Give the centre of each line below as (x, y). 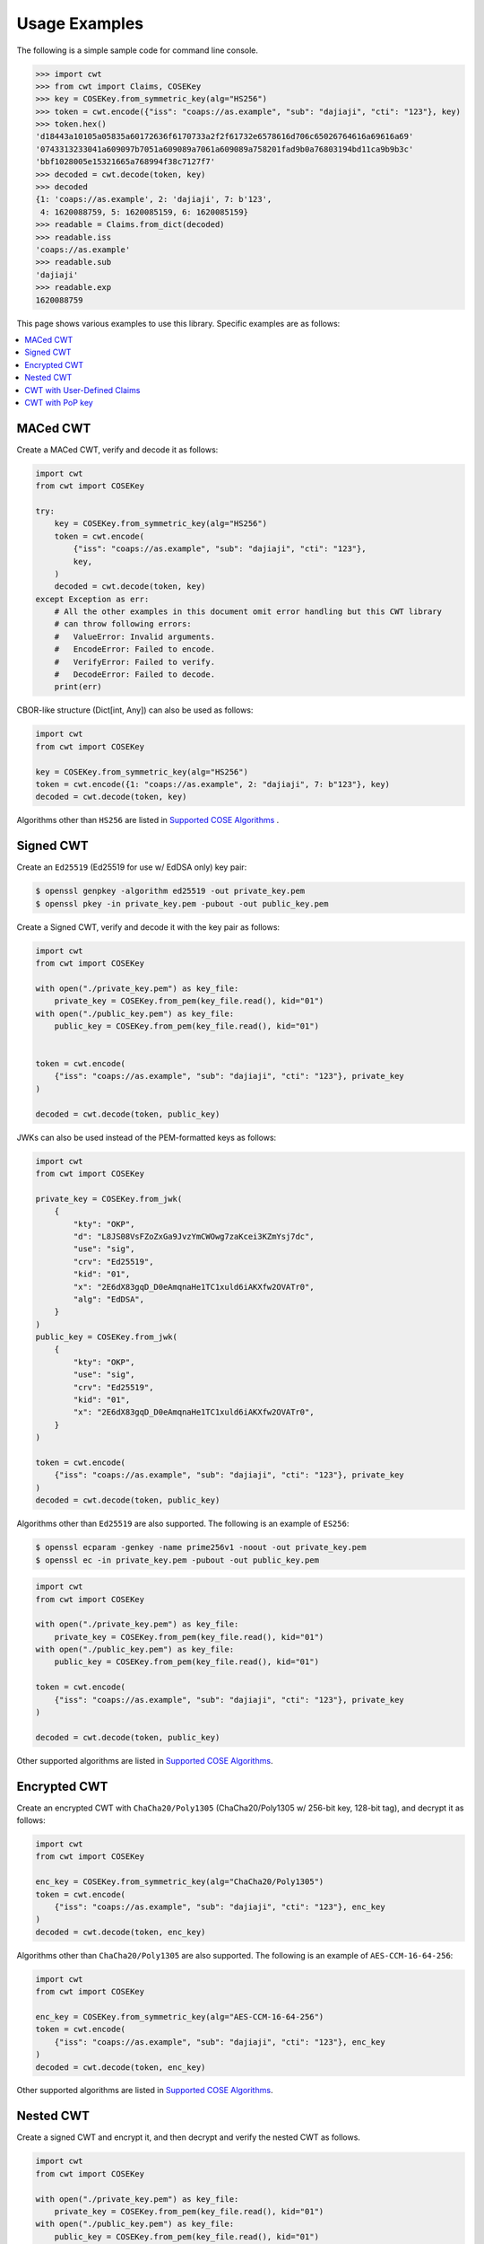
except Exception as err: (92, 599)
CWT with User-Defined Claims (82, 390)
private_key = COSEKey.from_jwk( (109, 1199)
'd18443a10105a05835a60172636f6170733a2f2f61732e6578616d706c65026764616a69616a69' (225, 136)
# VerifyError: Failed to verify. (134, 662)
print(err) (78, 687)
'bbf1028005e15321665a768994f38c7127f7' (125, 162)
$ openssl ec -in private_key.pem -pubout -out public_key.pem (177, 1560)
